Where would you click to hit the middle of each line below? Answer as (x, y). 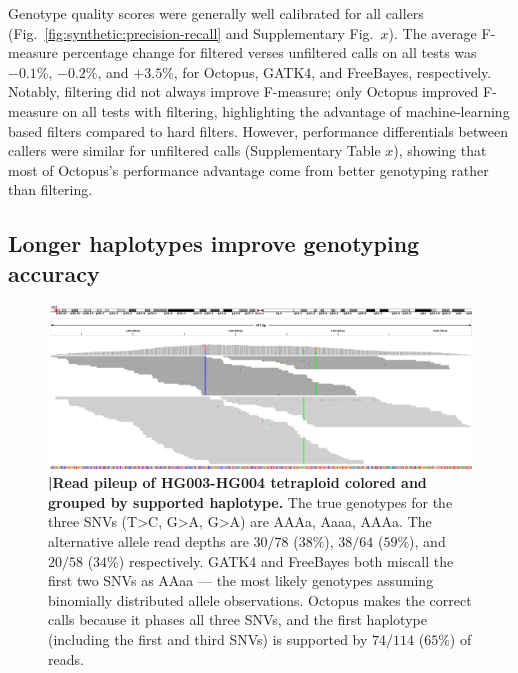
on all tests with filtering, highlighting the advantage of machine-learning (286, 110)
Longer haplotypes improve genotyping (214, 243)
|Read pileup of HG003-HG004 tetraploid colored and (237, 482)
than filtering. (50, 189)
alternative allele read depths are (148, 541)
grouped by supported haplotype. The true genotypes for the (250, 501)
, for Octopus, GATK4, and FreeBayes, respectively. (332, 71)
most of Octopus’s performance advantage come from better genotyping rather (248, 169)
